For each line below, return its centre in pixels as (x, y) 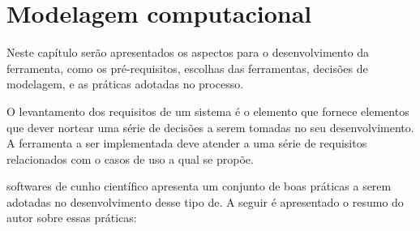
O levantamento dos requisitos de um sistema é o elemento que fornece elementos (208, 111)
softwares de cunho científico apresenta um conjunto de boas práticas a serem (199, 186)
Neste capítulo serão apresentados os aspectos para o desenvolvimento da (188, 52)
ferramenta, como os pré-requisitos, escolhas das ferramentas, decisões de (187, 68)
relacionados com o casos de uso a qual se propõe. (130, 158)
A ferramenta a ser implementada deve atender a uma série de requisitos (187, 143)
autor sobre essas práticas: (72, 218)
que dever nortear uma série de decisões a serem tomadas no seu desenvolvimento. (210, 127)
